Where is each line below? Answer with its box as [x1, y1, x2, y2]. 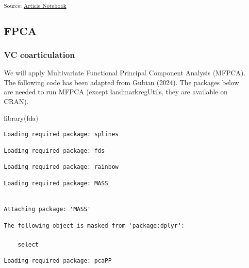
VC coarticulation [4, 48, 75, 60]
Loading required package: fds [4, 147, 105, 154]
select [17, 241, 39, 248]
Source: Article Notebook [4, 1, 66, 9]
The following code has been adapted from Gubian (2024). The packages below [4, 77, 239, 87]
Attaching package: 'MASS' [4, 206, 91, 213]
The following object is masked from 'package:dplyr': [4, 222, 185, 229]
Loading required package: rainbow [4, 163, 119, 171]
